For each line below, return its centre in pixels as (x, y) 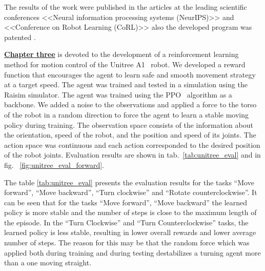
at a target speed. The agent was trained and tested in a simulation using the (126, 84)
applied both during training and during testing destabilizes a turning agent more (132, 252)
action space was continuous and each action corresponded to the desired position (132, 144)
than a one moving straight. (48, 263)
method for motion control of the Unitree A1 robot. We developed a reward (125, 64)
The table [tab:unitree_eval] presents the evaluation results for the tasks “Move (129, 182)
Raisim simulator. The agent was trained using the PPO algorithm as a (118, 94)
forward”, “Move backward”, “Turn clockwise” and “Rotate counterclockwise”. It (131, 192)
